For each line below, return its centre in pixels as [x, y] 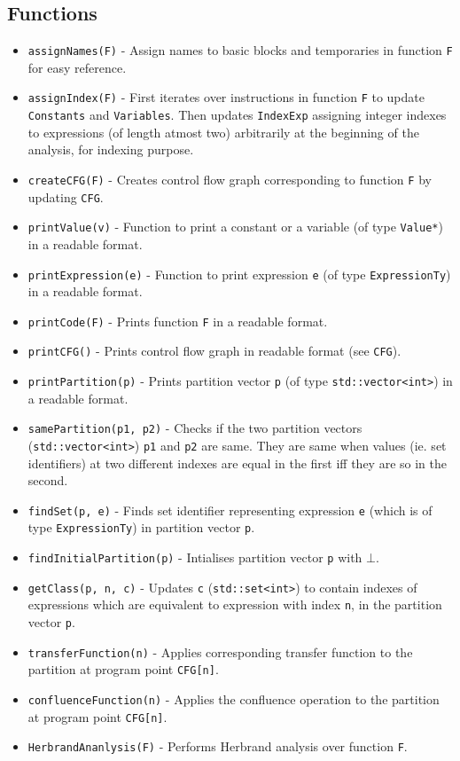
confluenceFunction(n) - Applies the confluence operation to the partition [234, 699]
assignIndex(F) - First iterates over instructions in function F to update [226, 97]
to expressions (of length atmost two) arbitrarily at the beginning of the [223, 132]
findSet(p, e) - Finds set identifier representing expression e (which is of [230, 510]
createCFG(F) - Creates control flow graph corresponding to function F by [230, 179]
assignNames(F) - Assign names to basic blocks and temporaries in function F [240, 50]
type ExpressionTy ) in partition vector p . [141, 527]
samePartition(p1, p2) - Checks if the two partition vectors [195, 428]
